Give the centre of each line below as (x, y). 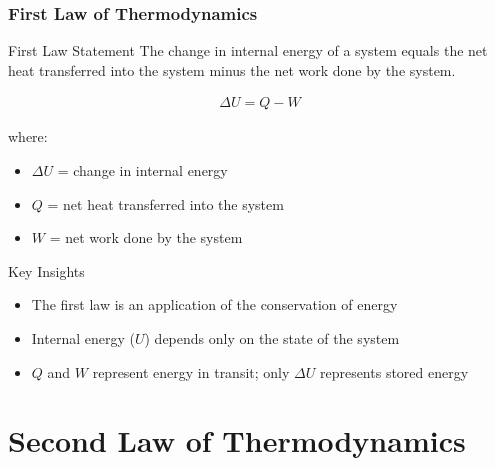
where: (28, 136)
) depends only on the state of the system (272, 338)
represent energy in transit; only (191, 371)
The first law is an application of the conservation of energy (214, 304)
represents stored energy (394, 371)
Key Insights (46, 270)
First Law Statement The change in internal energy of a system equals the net (248, 50)
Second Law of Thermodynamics (237, 440)
